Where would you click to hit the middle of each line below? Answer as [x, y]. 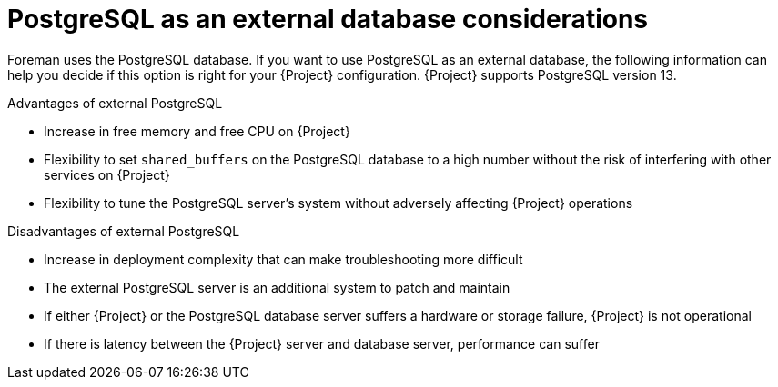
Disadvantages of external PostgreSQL [124, 231]
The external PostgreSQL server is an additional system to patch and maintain [277, 287]
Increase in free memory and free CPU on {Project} [197, 131]
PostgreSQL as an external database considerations [328, 19]
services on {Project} [107, 174]
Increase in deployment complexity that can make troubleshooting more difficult [283, 259]
